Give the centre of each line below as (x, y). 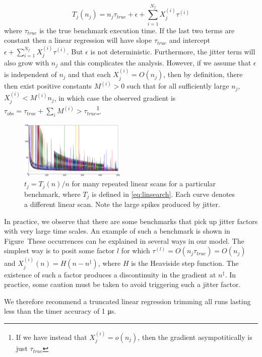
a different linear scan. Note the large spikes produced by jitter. (122, 204)
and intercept (189, 40)
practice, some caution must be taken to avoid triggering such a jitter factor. (122, 284)
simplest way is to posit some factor (59, 251)
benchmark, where (52, 194)
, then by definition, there (203, 74)
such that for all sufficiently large (178, 86)
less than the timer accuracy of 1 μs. (60, 311)
